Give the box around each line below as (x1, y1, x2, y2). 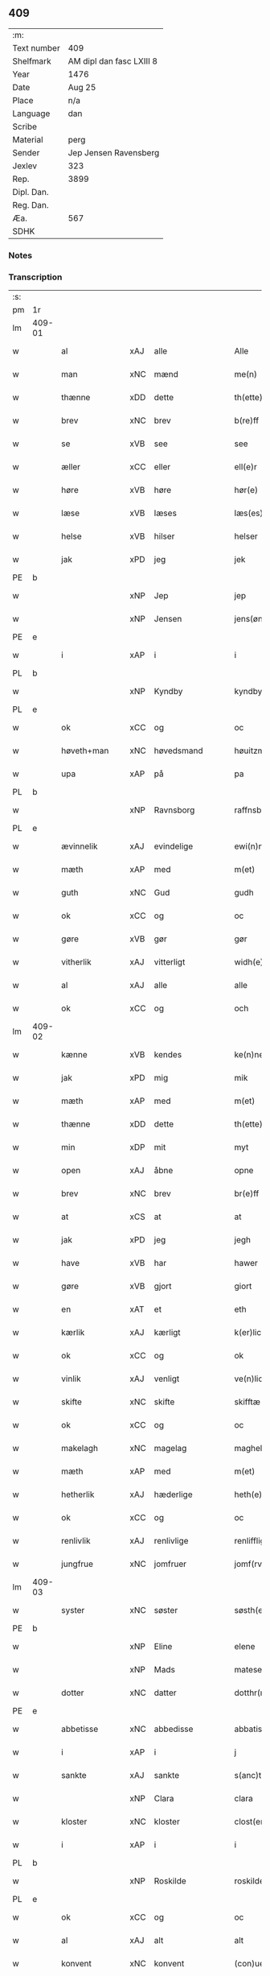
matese (234, 1664, 263, 1676)
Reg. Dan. (12, 199, 50, 210)
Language (12, 108, 51, 119)
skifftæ (234, 1396, 261, 1408)
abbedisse (153, 1723, 194, 1734)
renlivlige (153, 1536, 189, 1547)
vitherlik (61, 957, 92, 968)
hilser (153, 531, 175, 542)
